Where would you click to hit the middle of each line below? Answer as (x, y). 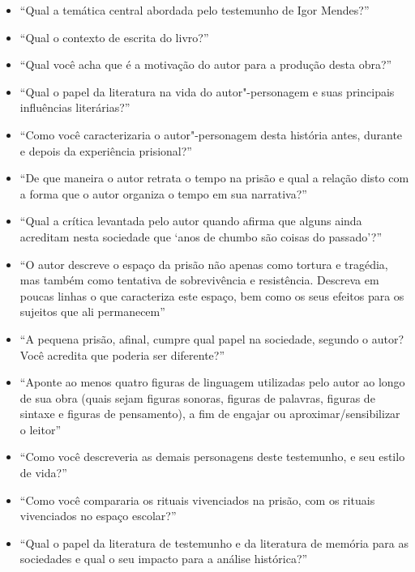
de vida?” (43, 473)
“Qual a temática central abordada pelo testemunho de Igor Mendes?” (195, 10)
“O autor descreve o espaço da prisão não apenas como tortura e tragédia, (204, 264)
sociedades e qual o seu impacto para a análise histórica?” (164, 559)
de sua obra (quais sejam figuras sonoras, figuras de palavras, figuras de (197, 397)
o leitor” (41, 429)
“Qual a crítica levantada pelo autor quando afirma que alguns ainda (191, 221)
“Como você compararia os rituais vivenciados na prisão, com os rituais (197, 499)
